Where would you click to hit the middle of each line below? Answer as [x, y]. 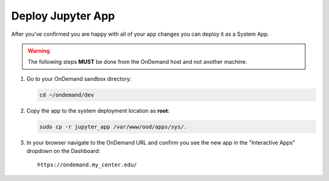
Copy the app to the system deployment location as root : [98, 111]
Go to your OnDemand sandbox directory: [79, 78]
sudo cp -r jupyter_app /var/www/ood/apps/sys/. [113, 127]
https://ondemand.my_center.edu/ [87, 165]
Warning [39, 50]
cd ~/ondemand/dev [67, 95]
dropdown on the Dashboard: [63, 151]
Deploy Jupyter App [63, 16]
